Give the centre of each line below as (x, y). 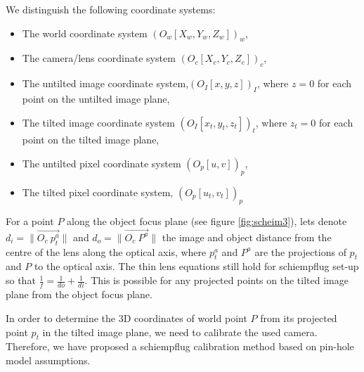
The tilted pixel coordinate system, (98, 192)
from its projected (299, 318)
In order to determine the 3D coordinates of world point (126, 318)
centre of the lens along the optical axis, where (106, 251)
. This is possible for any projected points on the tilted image (216, 280)
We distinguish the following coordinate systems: (111, 9)
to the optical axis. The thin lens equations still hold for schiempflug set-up (196, 266)
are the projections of (300, 251)
